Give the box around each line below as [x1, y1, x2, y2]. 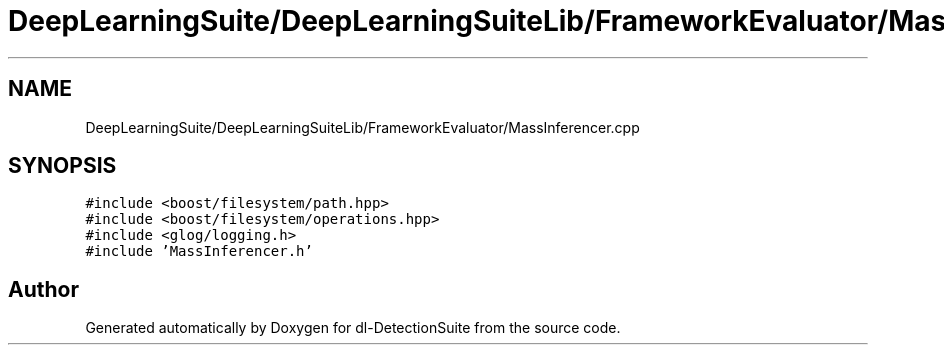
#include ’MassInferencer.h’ [85, 243, 313, 260]
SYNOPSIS [8, 153, 117, 179]
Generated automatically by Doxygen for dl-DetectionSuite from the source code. [85, 319, 621, 337]
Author [8, 276, 79, 302]
